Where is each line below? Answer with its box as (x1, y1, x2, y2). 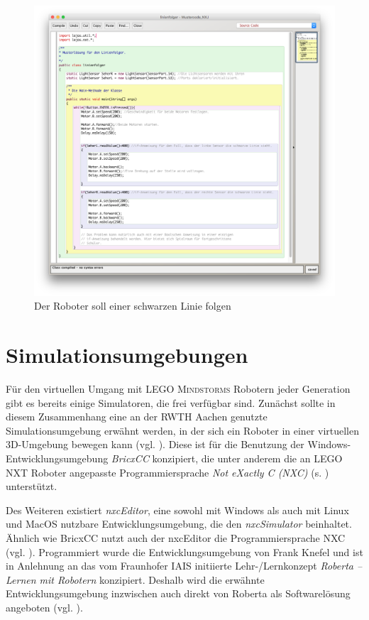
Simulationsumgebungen (6, 340, 248, 369)
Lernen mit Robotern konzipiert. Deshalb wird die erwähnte (6, 572, 265, 587)
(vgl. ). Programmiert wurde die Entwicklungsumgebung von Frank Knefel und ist (6, 544, 363, 559)
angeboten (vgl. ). (6, 599, 83, 614)
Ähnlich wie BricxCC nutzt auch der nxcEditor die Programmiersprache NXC (6, 530, 346, 545)
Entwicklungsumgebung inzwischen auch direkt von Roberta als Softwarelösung (6, 586, 351, 601)
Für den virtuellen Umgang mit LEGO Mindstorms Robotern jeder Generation (6, 381, 351, 396)
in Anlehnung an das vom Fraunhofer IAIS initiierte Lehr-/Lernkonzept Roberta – (6, 558, 363, 573)
